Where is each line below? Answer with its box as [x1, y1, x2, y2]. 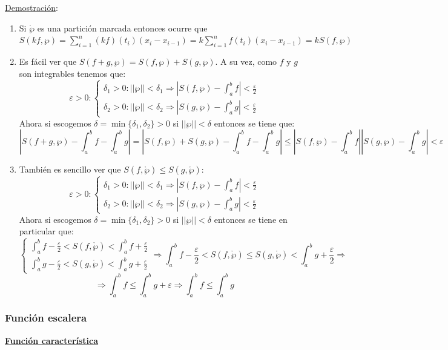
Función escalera [5, 310, 87, 325]
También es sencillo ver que [19, 163, 121, 176]
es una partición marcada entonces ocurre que [37, 21, 208, 34]
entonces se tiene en [214, 213, 288, 225]
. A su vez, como [215, 54, 277, 67]
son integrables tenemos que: [19, 67, 126, 79]
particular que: [19, 225, 74, 237]
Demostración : [5, 1, 58, 13]
